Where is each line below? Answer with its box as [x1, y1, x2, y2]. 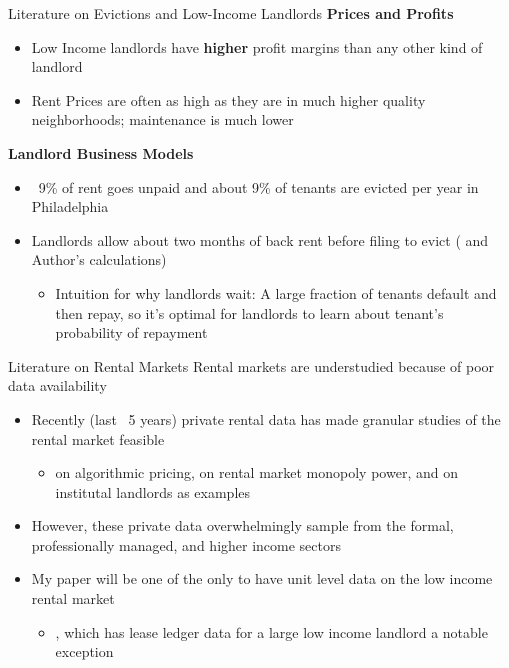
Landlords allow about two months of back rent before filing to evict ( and [31, 229, 489, 250]
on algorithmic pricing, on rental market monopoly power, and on [55, 462, 458, 483]
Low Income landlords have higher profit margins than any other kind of [31, 36, 483, 57]
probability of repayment [55, 322, 208, 343]
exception [55, 641, 114, 662]
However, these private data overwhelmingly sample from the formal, [31, 515, 454, 536]
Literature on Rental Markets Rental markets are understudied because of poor [8, 355, 495, 376]
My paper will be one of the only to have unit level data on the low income [31, 568, 493, 589]
